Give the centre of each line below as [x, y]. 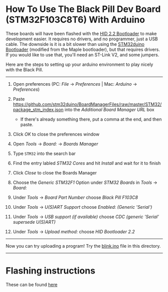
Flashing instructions [51, 271]
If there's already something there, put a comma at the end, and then [91, 119]
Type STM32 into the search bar [44, 153]
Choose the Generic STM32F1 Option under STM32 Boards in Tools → [85, 182]
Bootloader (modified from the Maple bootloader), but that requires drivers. [83, 49]
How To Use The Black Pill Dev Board [83, 9]
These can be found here [32, 285]
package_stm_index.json [38, 109]
